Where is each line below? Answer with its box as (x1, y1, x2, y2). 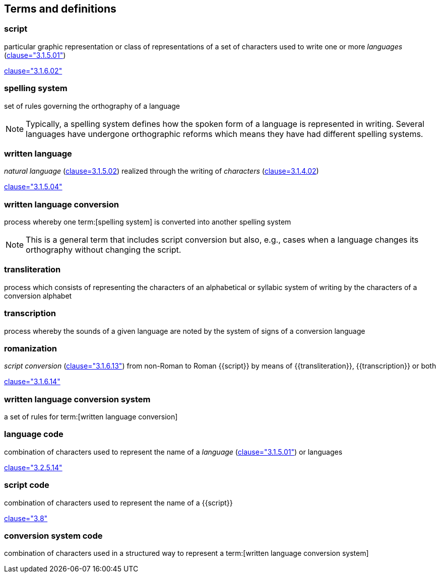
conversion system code (4, 530, 103, 541)
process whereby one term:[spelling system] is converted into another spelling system (4, 218, 291, 227)
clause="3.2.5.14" (4, 463, 62, 472)
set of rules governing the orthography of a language (4, 101, 180, 110)
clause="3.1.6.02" (4, 66, 62, 75)
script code (4, 480, 49, 490)
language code (4, 429, 64, 440)
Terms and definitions (4, 3, 116, 15)
